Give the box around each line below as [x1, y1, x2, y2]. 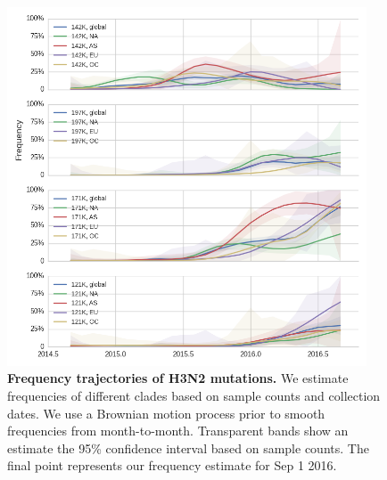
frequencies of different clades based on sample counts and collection [7, 386, 381, 404]
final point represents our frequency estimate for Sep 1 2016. [7, 456, 337, 475]
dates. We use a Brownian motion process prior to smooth [7, 403, 325, 422]
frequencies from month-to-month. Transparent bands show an [7, 421, 349, 440]
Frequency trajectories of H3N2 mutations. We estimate [7, 369, 349, 387]
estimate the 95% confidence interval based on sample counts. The [7, 438, 369, 457]
